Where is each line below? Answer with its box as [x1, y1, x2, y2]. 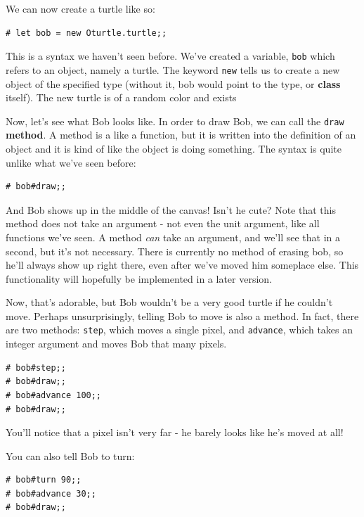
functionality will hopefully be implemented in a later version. [6, 271, 272, 286]
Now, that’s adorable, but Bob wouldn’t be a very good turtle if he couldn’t [6, 295, 333, 309]
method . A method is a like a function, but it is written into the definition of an [6, 127, 356, 142]
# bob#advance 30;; [6, 488, 96, 499]
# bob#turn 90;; [6, 475, 82, 485]
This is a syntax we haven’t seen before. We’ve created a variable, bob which [6, 49, 335, 63]
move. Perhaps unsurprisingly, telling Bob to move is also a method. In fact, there [6, 308, 359, 323]
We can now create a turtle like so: [6, 1, 155, 15]
